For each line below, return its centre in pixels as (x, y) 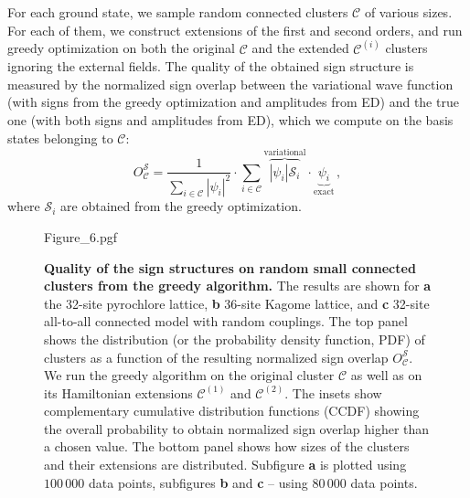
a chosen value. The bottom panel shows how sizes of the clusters (227, 446)
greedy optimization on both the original (122, 48)
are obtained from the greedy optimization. (181, 206)
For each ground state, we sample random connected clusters (178, 12)
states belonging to (60, 138)
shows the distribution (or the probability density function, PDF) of (235, 339)
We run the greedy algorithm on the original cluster (189, 375)
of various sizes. (408, 12)
